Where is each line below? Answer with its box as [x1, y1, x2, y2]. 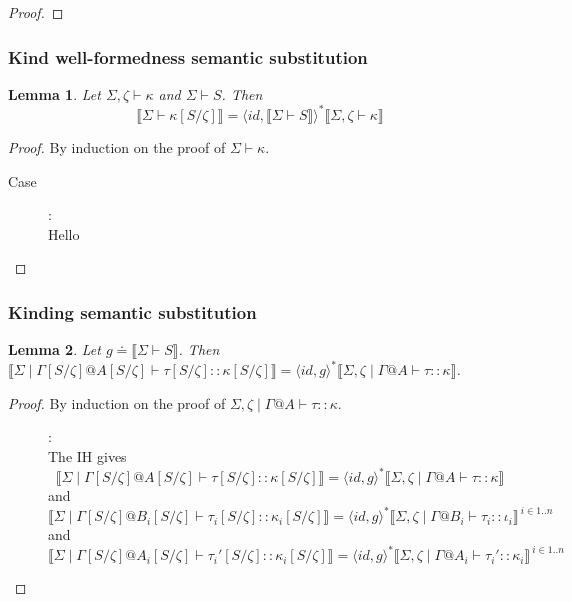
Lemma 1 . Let [8, 83, 101, 104]
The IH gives [48, 445, 127, 466]
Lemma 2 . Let [8, 339, 101, 360]
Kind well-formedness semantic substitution [8, 44, 368, 69]
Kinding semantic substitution [8, 299, 257, 324]
